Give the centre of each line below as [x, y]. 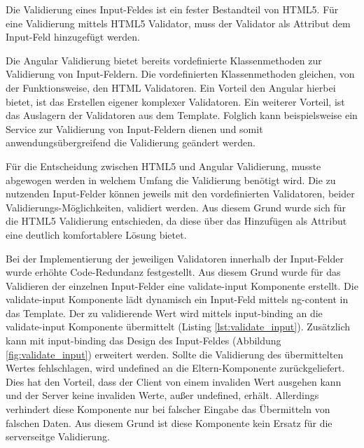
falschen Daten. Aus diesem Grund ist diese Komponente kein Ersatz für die [169, 422]
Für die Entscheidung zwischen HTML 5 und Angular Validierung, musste [163, 166]
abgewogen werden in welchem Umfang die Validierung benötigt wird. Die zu [171, 180]
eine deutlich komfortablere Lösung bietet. [96, 234]
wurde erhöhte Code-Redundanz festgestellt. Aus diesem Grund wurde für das [173, 272]
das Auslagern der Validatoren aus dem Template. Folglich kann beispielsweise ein [182, 115]
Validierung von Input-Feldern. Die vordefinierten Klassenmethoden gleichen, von [180, 74]
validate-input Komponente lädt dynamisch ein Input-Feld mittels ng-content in [177, 299]
